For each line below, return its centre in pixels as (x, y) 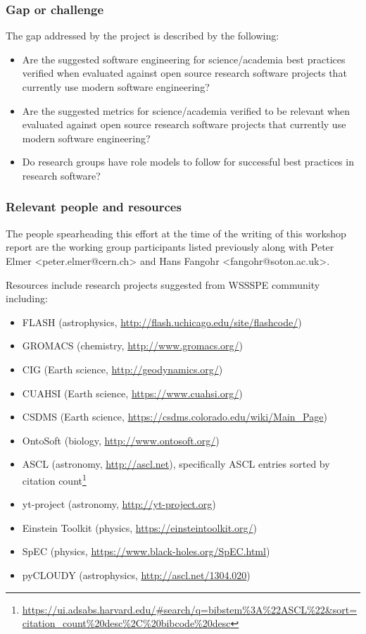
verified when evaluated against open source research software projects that (184, 73)
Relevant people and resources (94, 207)
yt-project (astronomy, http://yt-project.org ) (119, 504)
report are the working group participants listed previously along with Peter (170, 247)
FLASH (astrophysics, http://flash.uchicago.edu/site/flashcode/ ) (162, 322)
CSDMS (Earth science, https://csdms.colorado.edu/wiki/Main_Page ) (175, 417)
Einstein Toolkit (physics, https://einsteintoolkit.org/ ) (139, 527)
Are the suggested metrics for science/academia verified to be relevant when (186, 110)
